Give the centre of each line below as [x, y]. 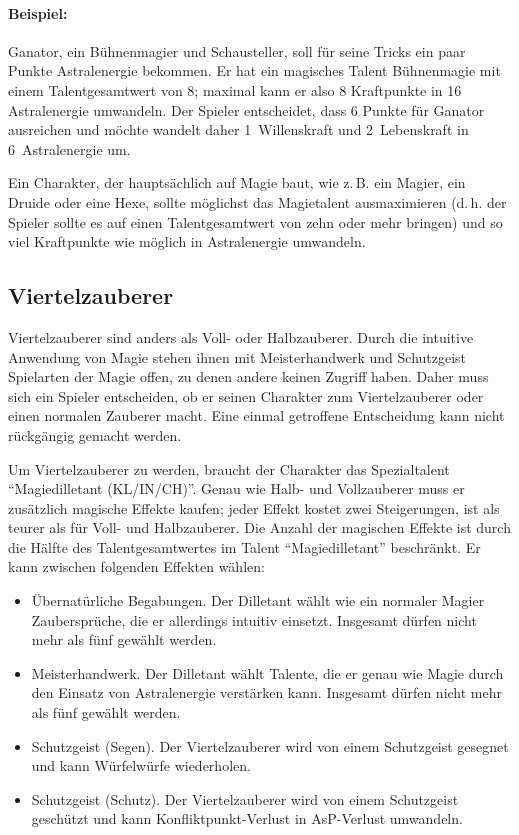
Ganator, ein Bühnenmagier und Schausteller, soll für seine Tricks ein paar [237, 50]
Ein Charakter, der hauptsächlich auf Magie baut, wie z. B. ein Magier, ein [237, 182]
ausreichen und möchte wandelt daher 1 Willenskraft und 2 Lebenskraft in [238, 129]
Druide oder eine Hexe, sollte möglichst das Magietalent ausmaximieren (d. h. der [257, 201]
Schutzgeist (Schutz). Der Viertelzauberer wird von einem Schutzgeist [245, 798]
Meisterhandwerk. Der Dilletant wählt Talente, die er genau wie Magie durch [267, 672]
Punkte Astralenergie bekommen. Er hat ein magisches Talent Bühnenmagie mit [254, 70]
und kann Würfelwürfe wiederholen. [141, 765]
